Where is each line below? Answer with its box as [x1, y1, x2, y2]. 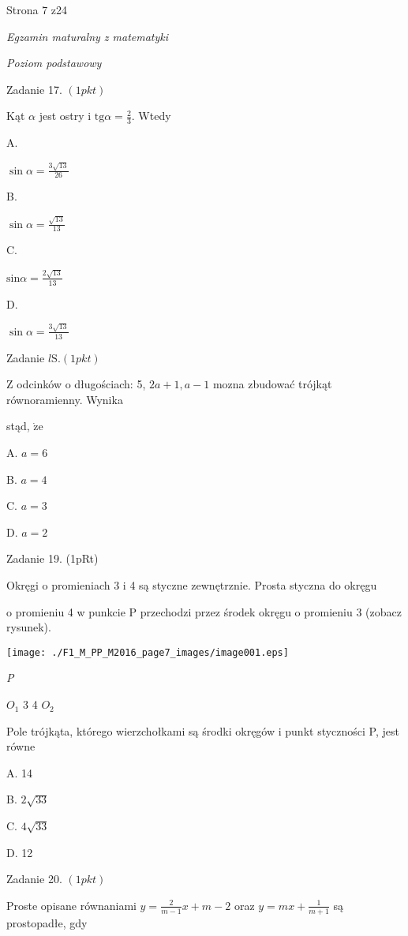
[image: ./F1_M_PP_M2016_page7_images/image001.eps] [6, 646, 289, 658]
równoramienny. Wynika [6, 391, 123, 407]
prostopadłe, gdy [6, 914, 88, 930]
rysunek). [6, 619, 51, 635]
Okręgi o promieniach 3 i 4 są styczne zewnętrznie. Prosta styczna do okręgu [6, 577, 377, 593]
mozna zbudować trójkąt [212, 376, 332, 392]
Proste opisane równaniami [6, 897, 137, 913]
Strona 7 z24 [6, 2, 68, 17]
